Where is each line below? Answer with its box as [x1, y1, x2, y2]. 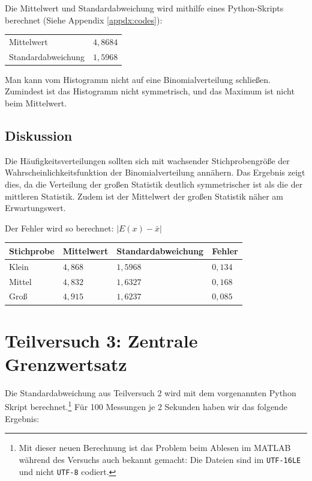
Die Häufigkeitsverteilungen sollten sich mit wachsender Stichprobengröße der [5, 154, 290, 167]
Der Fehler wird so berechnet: [5, 221, 114, 234]
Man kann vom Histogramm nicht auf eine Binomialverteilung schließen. [5, 73, 271, 85]
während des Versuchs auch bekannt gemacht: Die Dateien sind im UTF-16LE [19, 453, 301, 465]
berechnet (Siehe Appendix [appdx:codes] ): [5, 13, 163, 26]
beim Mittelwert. [5, 97, 67, 109]
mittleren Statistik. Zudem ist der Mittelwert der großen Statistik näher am [5, 189, 284, 202]
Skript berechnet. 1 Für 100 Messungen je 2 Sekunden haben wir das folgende [5, 399, 287, 413]
